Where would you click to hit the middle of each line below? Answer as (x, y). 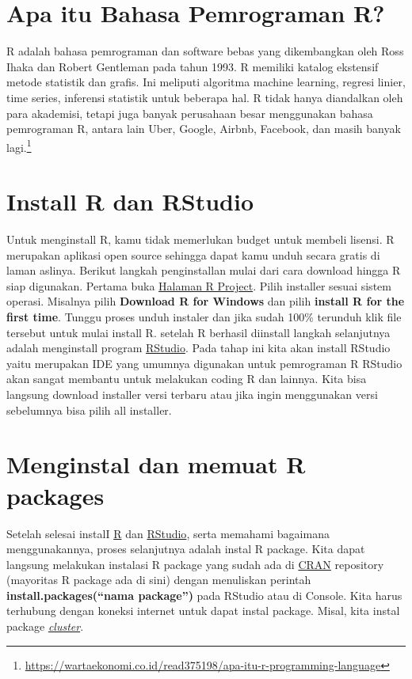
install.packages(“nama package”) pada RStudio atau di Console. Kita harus (204, 595)
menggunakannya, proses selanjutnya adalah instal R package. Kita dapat (186, 549)
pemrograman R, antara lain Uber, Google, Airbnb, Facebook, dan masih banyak (204, 129)
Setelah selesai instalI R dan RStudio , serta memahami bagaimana (168, 533)
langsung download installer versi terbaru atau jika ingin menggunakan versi (192, 394)
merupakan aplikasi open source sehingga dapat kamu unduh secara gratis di (193, 254)
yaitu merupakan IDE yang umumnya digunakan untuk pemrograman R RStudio (204, 363)
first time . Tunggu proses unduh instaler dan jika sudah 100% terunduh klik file (204, 317)
